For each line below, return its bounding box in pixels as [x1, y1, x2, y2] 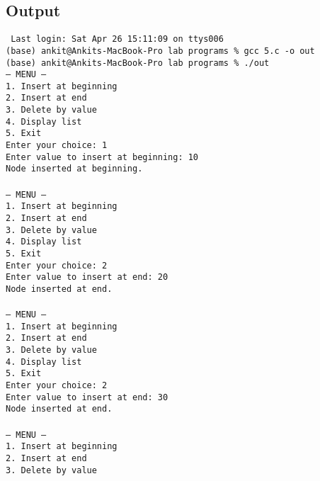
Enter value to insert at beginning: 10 [6, 152, 199, 162]
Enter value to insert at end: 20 [6, 272, 168, 283]
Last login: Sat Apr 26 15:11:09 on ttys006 [11, 34, 224, 45]
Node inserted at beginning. [6, 164, 143, 174]
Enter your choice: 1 [6, 140, 108, 151]
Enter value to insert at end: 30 [6, 392, 168, 402]
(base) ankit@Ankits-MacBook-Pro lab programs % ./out [6, 57, 270, 68]
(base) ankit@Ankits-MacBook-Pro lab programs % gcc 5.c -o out [6, 45, 315, 56]
